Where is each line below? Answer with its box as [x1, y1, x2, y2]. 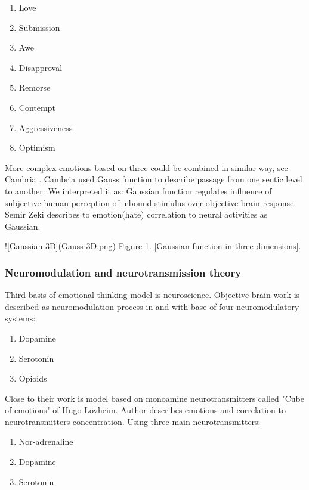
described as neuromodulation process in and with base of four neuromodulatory [5, 300, 299, 312]
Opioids [18, 372, 47, 384]
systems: [5, 312, 36, 324]
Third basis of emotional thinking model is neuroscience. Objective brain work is [5, 289, 300, 301]
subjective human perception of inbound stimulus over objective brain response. [5, 196, 296, 209]
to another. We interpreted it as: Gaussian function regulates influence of [5, 184, 272, 197]
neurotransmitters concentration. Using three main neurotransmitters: [5, 415, 261, 427]
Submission [18, 21, 60, 33]
